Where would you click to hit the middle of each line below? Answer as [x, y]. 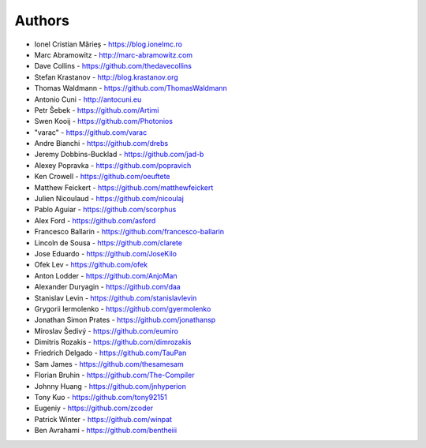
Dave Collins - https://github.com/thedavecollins [113, 66]
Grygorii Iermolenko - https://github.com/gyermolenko [123, 308]
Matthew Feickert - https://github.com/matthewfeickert [124, 187]
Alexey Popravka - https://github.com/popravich [113, 165]
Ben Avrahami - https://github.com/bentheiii [106, 431]
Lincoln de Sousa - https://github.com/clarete [108, 243]
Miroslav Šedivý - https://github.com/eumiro [106, 330]
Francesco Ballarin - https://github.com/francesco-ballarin [129, 232]
